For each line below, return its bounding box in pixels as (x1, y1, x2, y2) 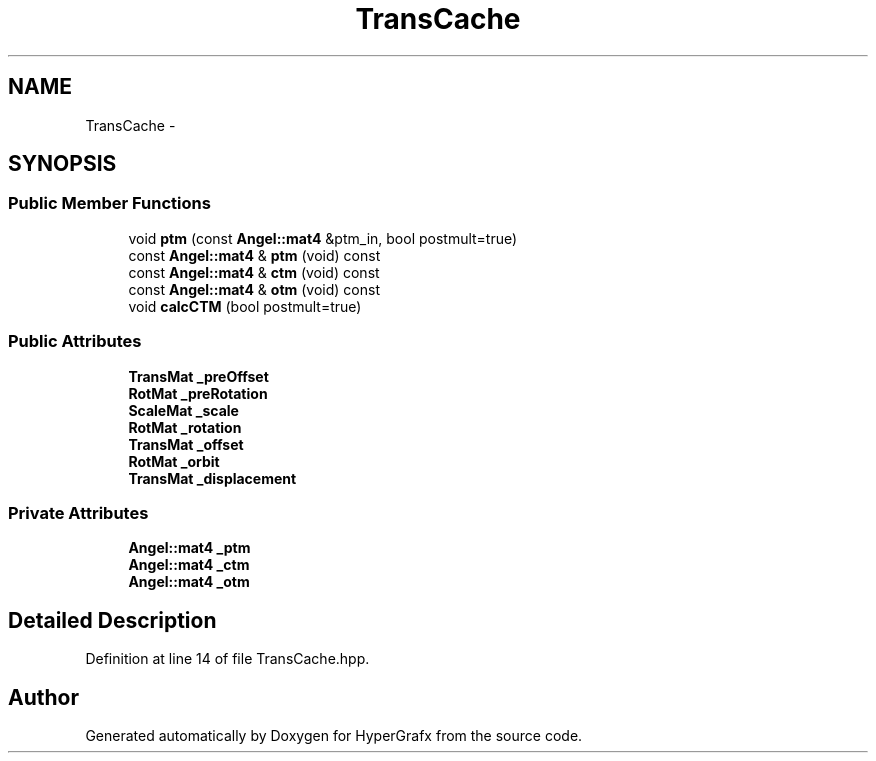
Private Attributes (8, 502, 149, 523)
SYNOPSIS (8, 151, 117, 177)
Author (8, 684, 79, 710)
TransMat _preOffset (128, 367, 269, 385)
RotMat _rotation (128, 418, 242, 436)
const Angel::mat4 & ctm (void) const (128, 263, 380, 281)
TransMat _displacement (128, 469, 297, 487)
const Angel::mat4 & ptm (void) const (128, 246, 381, 264)
